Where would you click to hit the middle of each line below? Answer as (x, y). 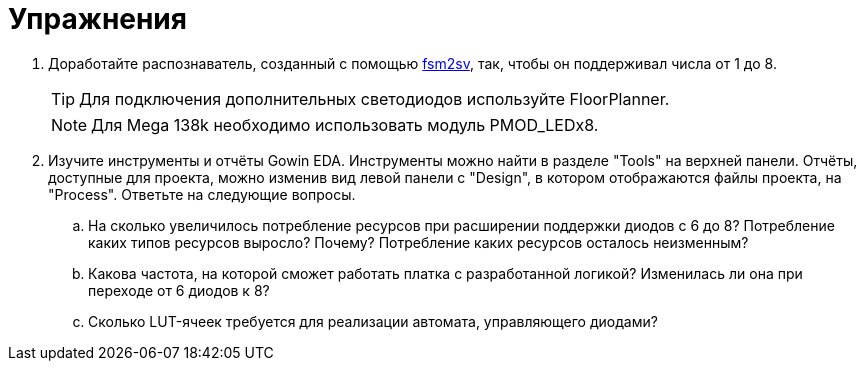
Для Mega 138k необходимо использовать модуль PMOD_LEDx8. (345, 124)
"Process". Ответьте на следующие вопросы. (202, 194)
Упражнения (97, 19)
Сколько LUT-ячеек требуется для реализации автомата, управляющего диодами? (373, 321)
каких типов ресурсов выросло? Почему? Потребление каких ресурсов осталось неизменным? (418, 242)
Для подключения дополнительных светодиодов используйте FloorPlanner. (374, 98)
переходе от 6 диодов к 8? (179, 290)
